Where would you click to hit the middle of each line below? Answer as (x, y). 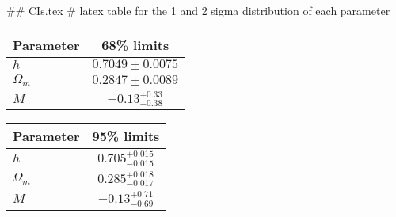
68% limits (135, 44)
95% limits (126, 136)
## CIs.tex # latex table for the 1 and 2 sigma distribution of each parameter (198, 10)
